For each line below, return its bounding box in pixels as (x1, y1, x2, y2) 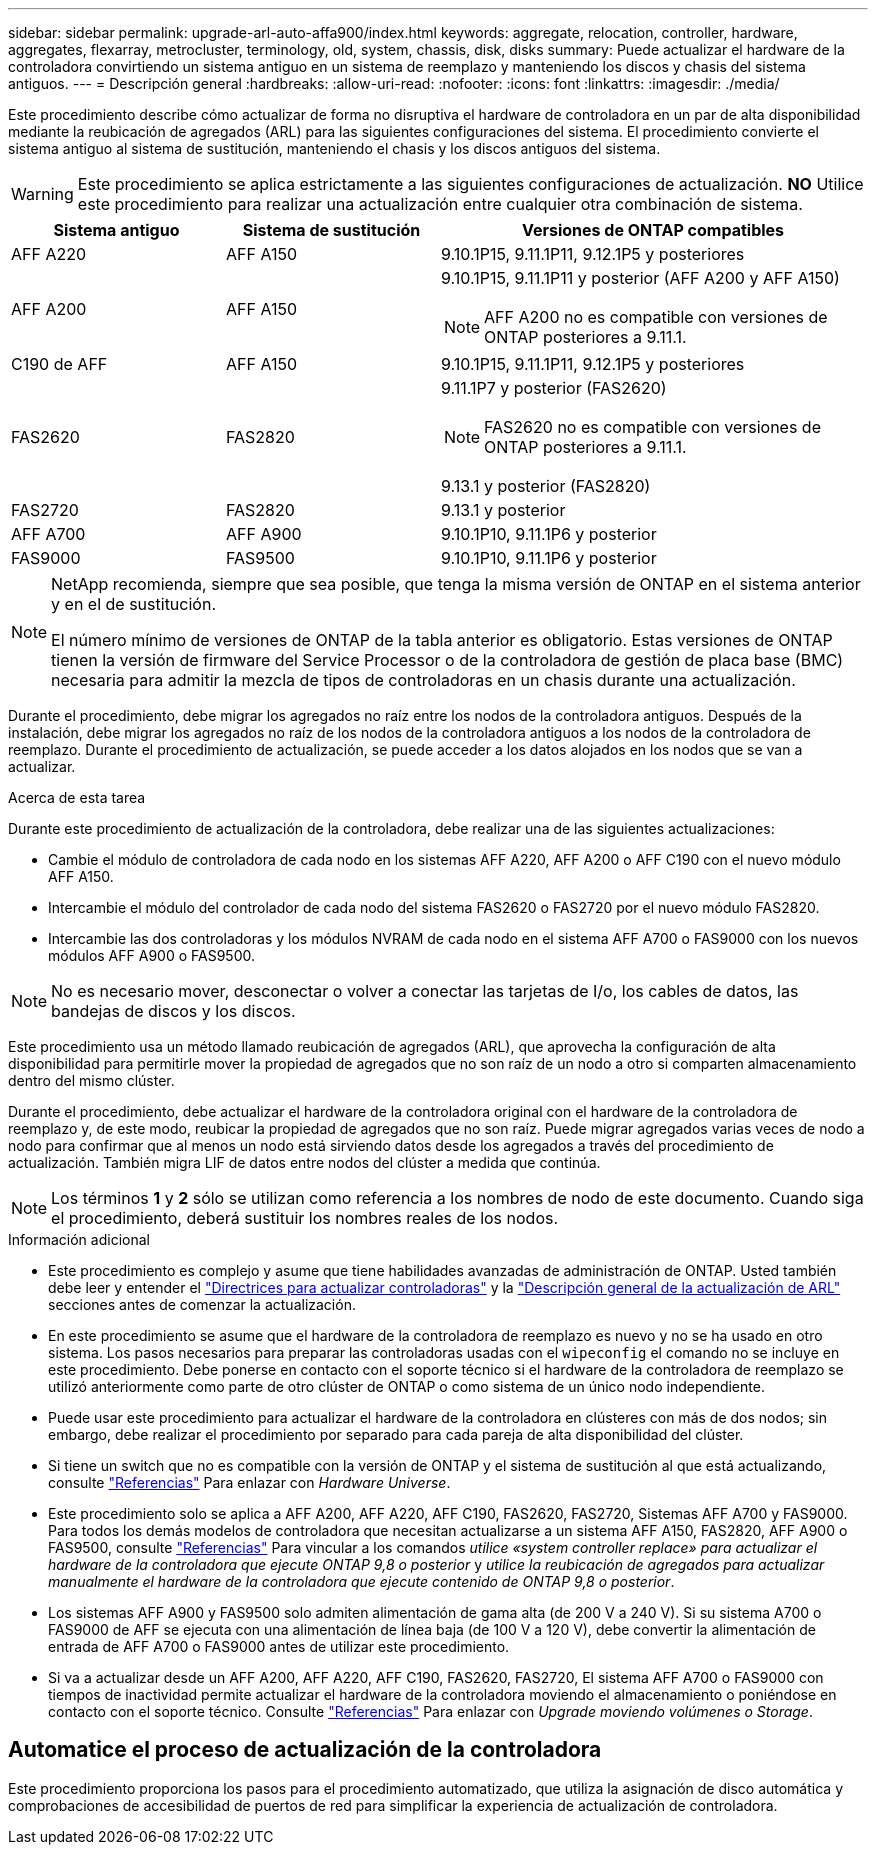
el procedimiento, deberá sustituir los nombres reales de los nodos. (51, 1208, 559, 1228)
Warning (11, 184, 74, 204)
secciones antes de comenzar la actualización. (48, 1296, 356, 1313)
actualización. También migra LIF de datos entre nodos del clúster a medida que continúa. (8, 1154, 601, 1171)
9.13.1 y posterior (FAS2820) (441, 476, 651, 496)
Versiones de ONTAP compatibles (521, 220, 785, 240)
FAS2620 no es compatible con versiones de (484, 417, 821, 437)
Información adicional (8, 1231, 150, 1248)
